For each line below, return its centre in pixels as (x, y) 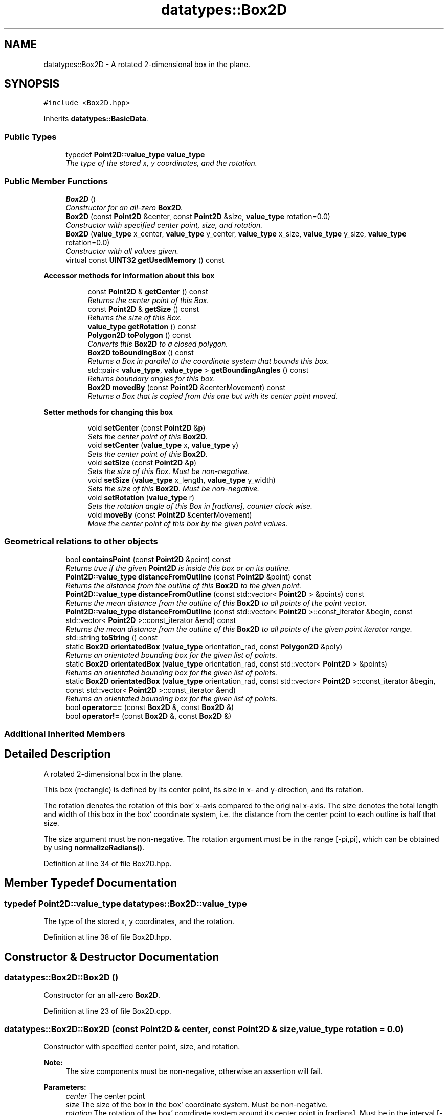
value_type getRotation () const (142, 326)
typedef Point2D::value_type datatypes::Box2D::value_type (126, 903)
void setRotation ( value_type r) (141, 497)
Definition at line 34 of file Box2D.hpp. (108, 863)
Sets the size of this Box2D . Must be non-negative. (174, 488)
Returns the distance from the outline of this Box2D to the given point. (184, 585)
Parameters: (65, 1087)
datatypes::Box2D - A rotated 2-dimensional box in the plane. (147, 64)
